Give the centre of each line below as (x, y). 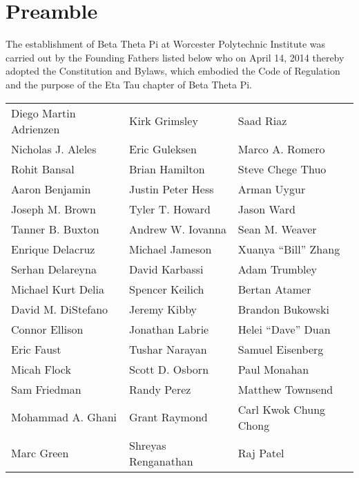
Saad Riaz (262, 121)
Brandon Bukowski (283, 309)
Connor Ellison (47, 329)
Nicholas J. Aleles (54, 149)
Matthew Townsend (285, 389)
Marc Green (40, 453)
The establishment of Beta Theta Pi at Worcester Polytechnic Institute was (165, 44)
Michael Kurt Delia (58, 289)
